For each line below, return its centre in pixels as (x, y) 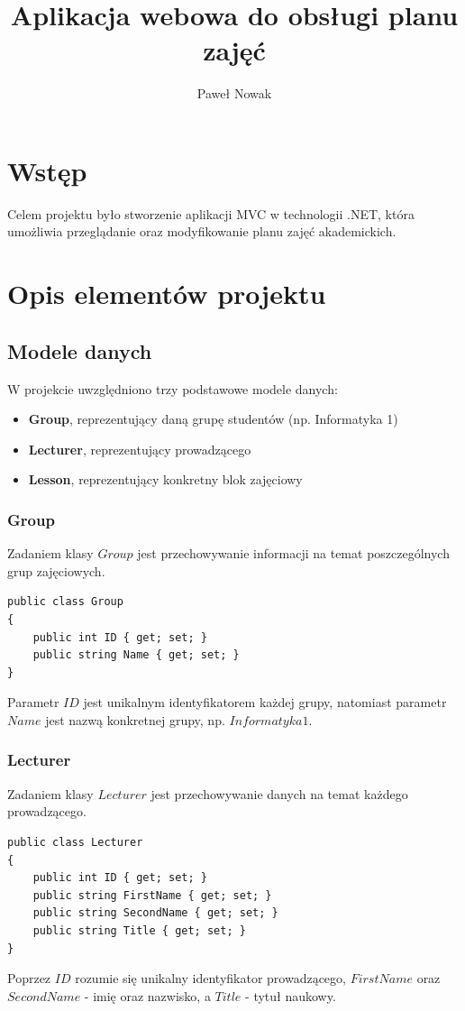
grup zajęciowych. (56, 570)
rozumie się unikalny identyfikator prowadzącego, (210, 978)
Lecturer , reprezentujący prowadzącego (140, 449)
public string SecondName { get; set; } (155, 913)
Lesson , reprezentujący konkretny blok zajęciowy (165, 479)
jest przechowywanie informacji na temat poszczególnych (293, 553)
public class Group (65, 602)
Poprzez (29, 978)
